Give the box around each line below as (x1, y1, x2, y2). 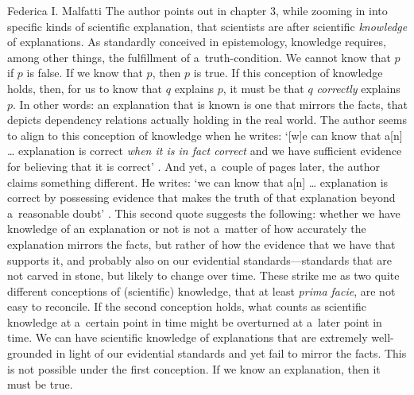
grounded (7, 345, 52, 362)
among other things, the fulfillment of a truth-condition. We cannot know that (7, 48, 391, 65)
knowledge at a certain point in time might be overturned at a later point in (7, 313, 382, 330)
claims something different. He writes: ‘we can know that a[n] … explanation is (7, 173, 389, 190)
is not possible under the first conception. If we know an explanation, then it (7, 360, 381, 377)
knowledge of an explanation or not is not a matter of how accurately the (7, 220, 366, 237)
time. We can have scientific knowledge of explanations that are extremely (7, 329, 368, 346)
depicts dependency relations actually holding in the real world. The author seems (7, 111, 407, 128)
